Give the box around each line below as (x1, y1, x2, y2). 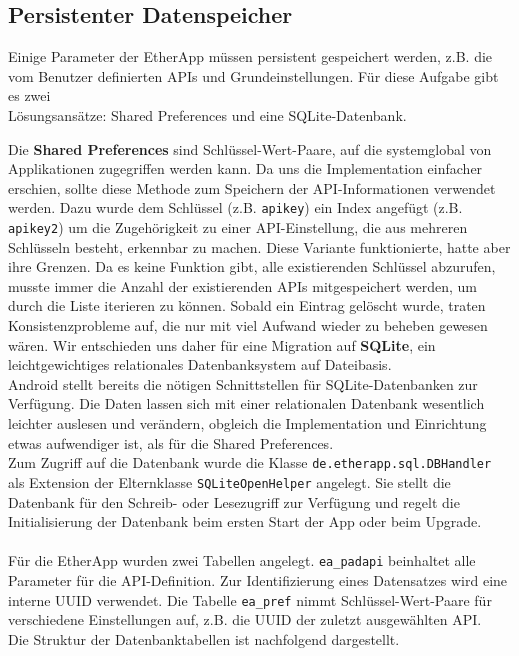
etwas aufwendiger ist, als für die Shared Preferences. (8, 432, 334, 453)
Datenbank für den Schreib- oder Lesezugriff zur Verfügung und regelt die (8, 491, 460, 512)
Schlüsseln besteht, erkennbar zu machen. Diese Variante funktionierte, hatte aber (8, 236, 511, 257)
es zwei (8, 85, 51, 106)
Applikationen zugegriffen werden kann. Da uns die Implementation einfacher (8, 158, 483, 179)
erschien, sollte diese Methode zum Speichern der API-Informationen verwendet (8, 177, 496, 198)
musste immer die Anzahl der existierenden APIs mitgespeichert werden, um (8, 275, 477, 296)
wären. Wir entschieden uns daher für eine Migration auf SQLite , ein (8, 334, 436, 355)
